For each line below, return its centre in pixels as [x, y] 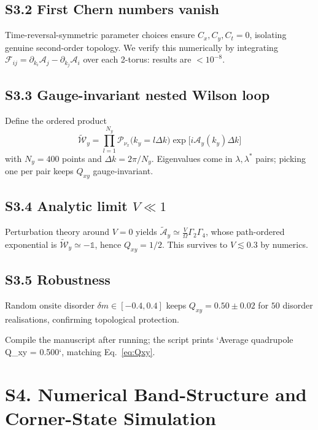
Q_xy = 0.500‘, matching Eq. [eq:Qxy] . [80, 351]
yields [146, 232]
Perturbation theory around [57, 232]
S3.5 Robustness [58, 279]
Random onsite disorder [50, 305]
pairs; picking [281, 158]
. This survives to [195, 244]
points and [82, 158]
